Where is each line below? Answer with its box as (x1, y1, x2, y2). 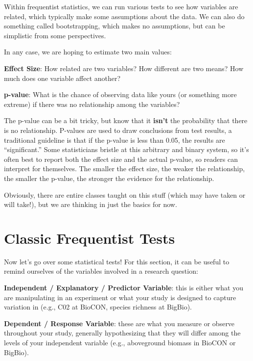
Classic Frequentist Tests (4, 228, 175, 248)
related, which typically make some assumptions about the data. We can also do (4, 11, 245, 21)
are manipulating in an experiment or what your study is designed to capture (4, 292, 236, 302)
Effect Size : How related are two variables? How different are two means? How (4, 63, 244, 73)
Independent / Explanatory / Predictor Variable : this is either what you (4, 283, 243, 292)
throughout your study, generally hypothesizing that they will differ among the (4, 328, 241, 338)
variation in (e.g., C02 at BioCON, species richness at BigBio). (4, 302, 192, 312)
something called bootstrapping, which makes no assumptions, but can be (4, 21, 225, 31)
